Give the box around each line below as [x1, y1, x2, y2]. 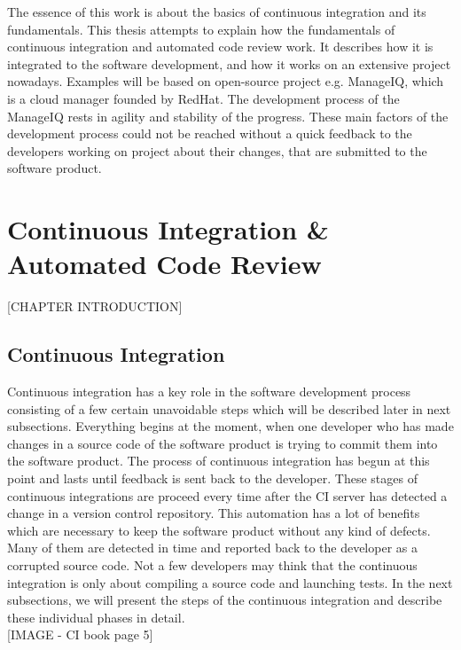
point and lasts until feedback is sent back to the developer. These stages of [7, 469, 418, 488]
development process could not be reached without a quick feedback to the [7, 124, 412, 143]
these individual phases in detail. [7, 607, 185, 626]
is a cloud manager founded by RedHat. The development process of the [7, 89, 400, 107]
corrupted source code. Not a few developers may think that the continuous [7, 555, 418, 574]
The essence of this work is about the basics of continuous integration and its [7, 3, 426, 20]
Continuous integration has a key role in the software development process [7, 382, 411, 401]
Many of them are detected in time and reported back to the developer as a [7, 538, 418, 557]
